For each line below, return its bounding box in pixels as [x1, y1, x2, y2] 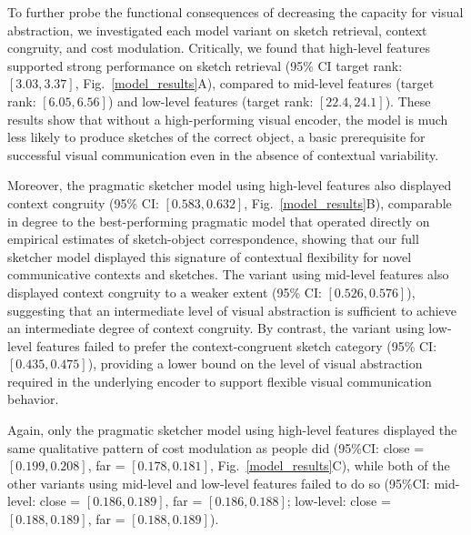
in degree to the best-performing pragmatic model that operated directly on [7, 211, 430, 230]
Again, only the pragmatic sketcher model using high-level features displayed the [7, 420, 457, 439]
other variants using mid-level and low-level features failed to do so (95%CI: [7, 473, 430, 492]
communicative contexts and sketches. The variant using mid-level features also [7, 265, 449, 284]
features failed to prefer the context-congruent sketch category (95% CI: [35, 336, 437, 355]
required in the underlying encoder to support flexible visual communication [7, 371, 432, 390]
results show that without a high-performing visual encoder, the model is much [7, 109, 448, 128]
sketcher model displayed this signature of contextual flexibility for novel [7, 247, 412, 266]
